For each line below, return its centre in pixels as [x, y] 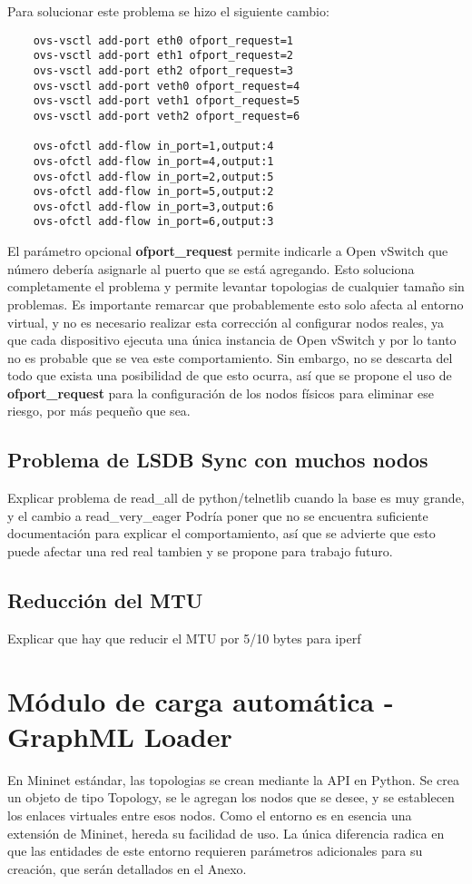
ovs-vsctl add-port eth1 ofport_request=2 [163, 56]
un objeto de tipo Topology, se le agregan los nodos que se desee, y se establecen [231, 797]
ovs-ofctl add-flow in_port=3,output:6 [153, 206]
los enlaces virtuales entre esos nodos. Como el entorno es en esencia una [210, 815]
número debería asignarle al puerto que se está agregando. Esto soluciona [211, 268]
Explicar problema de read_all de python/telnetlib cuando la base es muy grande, [236, 498]
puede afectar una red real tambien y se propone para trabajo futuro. [200, 551]
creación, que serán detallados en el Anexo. [127, 868]
